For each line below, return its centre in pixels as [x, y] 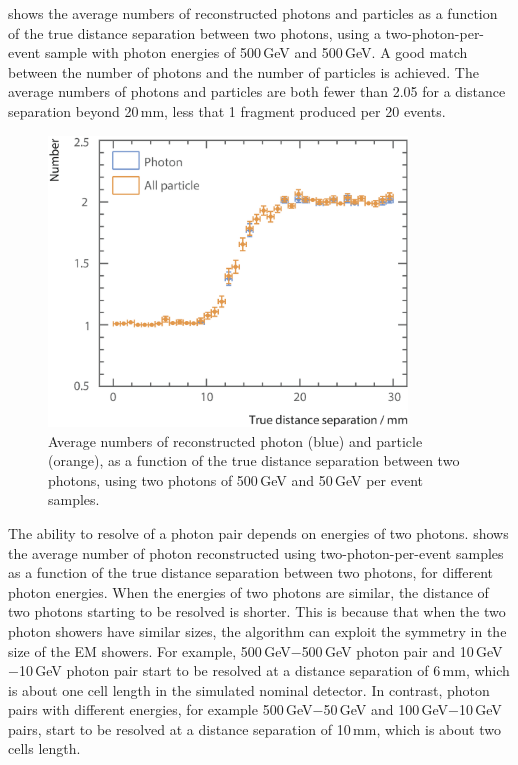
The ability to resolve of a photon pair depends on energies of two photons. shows [258, 532]
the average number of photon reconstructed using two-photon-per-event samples [256, 552]
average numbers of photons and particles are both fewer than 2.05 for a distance [257, 91]
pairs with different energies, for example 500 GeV [160, 709]
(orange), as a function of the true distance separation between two [254, 460]
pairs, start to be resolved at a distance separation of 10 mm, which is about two [254, 728]
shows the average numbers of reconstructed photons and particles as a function [253, 13]
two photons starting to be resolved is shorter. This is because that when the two [257, 611]
